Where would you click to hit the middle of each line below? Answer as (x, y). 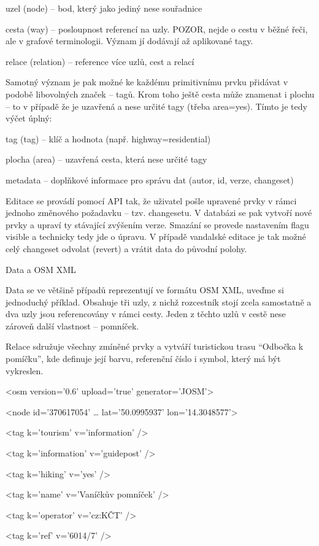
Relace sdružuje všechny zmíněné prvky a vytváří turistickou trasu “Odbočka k (155, 346)
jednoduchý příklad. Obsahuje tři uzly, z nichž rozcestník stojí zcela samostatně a (159, 302)
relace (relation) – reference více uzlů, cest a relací (100, 61)
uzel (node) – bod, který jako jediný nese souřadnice (104, 8)
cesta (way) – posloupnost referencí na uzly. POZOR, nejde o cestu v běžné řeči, (157, 29)
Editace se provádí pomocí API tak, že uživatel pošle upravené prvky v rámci (151, 200)
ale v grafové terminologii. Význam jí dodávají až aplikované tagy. (129, 41)
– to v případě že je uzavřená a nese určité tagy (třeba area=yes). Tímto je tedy (156, 106)
